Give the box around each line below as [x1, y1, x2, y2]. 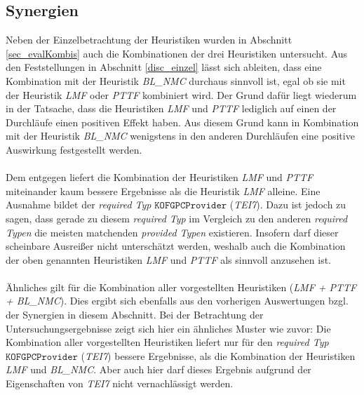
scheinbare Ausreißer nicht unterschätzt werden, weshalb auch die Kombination [6, 239, 346, 253]
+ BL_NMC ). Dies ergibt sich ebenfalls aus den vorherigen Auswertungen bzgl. [6, 293, 349, 308]
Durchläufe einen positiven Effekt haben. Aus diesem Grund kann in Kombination [6, 114, 359, 129]
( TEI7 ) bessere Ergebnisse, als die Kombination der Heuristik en [81, 348, 356, 363]
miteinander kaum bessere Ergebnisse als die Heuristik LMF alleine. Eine [6, 183, 321, 198]
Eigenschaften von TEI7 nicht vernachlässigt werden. [6, 376, 234, 391]
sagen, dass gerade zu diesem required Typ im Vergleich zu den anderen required [6, 210, 348, 225]
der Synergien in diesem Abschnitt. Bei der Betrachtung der [6, 307, 264, 322]
